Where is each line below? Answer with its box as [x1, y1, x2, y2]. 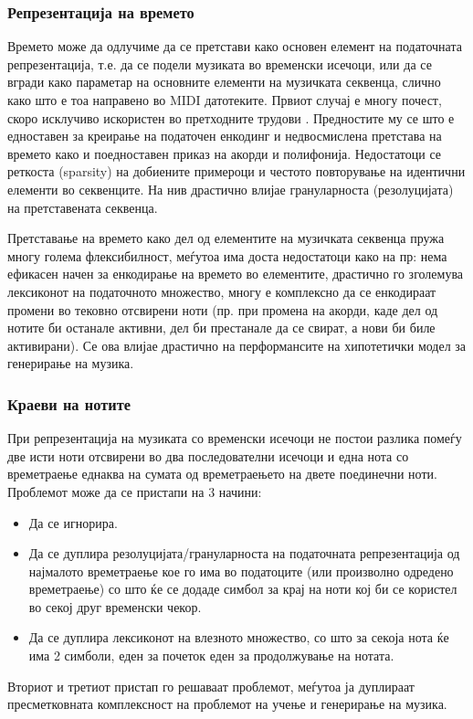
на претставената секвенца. [7, 197, 158, 217]
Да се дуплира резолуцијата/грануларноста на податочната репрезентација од [28, 544, 460, 563]
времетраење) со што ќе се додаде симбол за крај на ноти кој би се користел [28, 579, 457, 598]
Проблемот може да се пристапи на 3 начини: [7, 481, 262, 501]
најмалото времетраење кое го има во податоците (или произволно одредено [28, 561, 454, 580]
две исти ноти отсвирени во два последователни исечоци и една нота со [7, 446, 409, 465]
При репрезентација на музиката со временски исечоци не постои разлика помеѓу [7, 428, 462, 448]
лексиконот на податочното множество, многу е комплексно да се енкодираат [7, 281, 436, 301]
